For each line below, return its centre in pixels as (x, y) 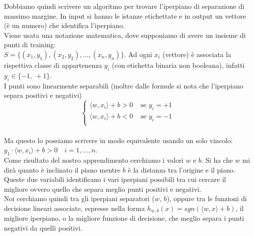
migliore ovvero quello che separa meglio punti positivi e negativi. (103, 189)
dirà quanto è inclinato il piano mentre (62, 169)
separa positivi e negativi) (43, 95)
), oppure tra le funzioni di (207, 198)
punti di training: (30, 44)
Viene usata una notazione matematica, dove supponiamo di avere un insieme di (125, 35)
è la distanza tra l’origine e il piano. (182, 169)
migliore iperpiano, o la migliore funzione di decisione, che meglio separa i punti (124, 218)
